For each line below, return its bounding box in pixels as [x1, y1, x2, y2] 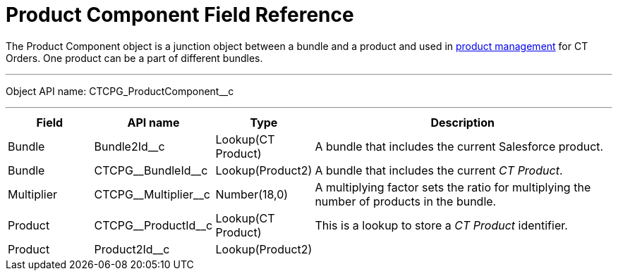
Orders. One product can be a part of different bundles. [6, 51, 263, 64]
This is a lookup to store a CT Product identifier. [315, 218, 568, 232]
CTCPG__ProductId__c [94, 218, 213, 232]
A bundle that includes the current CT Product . [315, 163, 563, 177]
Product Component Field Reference [6, 3, 354, 27]
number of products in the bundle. [315, 194, 497, 208]
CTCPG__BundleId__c [94, 163, 208, 177]
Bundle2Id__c [94, 139, 165, 153]
